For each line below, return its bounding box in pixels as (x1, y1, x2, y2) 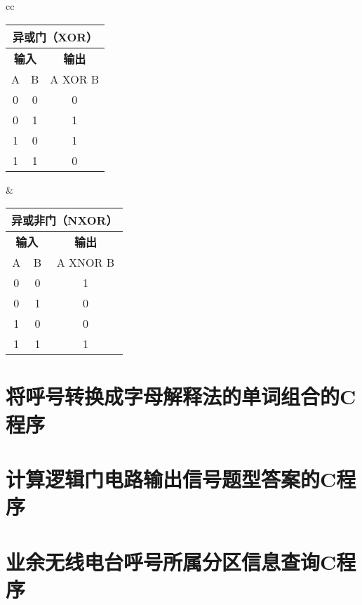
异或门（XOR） (13, 28, 98, 45)
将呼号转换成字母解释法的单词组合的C (6, 382, 356, 411)
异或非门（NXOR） (11, 212, 118, 229)
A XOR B (50, 70, 100, 87)
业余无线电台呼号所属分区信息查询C (6, 547, 337, 576)
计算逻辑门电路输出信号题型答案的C (6, 464, 337, 493)
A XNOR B (56, 254, 114, 271)
